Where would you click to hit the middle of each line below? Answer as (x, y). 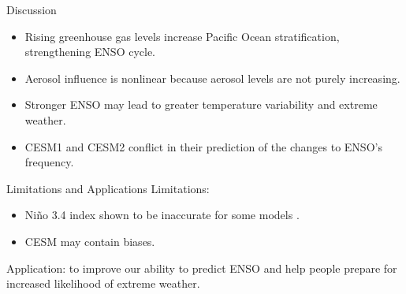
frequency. (49, 162)
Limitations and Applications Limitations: (108, 188)
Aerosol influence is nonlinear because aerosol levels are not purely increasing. (212, 78)
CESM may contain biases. (90, 241)
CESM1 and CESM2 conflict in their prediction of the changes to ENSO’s (203, 146)
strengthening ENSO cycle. (90, 52)
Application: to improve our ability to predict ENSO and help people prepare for (202, 268)
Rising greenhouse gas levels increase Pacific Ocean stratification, (182, 36)
